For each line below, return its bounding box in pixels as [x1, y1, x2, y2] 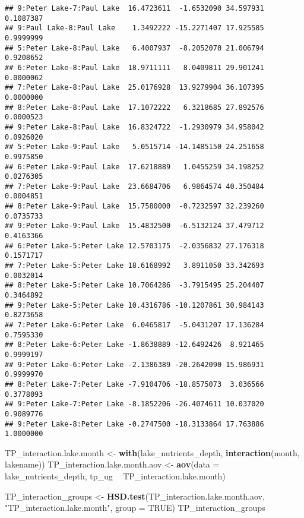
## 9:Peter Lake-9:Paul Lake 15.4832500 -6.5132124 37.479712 [5, 222, 264, 230]
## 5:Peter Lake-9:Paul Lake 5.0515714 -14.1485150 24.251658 [5, 143, 264, 151]
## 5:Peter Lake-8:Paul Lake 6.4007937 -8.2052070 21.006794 [5, 43, 264, 52]
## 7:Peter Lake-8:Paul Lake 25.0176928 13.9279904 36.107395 [5, 83, 264, 92]
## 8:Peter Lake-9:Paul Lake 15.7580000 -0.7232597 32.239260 [5, 202, 264, 211]
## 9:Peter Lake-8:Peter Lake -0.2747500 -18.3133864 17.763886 [5, 419, 264, 428]
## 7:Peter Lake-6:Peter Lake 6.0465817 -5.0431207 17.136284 [5, 321, 264, 329]
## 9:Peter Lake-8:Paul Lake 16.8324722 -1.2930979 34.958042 [5, 122, 264, 131]
